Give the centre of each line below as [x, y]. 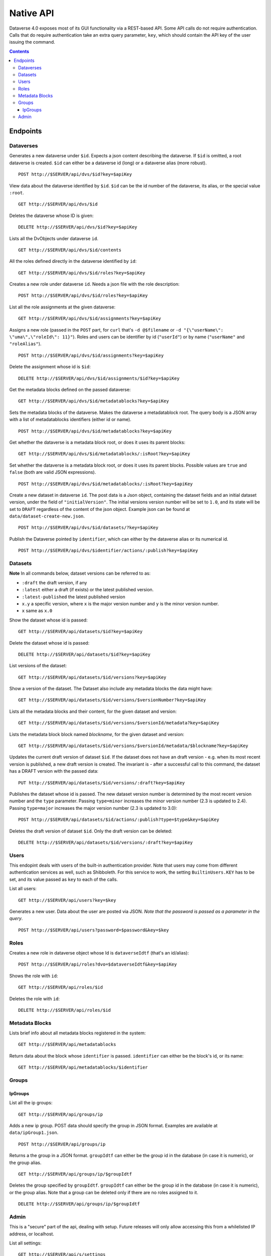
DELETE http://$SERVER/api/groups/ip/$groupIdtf [79, 1204]
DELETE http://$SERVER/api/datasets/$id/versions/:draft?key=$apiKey [106, 842]
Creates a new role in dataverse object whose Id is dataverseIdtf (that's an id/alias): [99, 953]
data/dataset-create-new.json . [47, 516]
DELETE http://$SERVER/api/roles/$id [65, 1010]
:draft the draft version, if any [54, 582]
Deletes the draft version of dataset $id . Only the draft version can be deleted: [91, 831]
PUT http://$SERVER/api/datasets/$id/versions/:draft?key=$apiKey [102, 783]
